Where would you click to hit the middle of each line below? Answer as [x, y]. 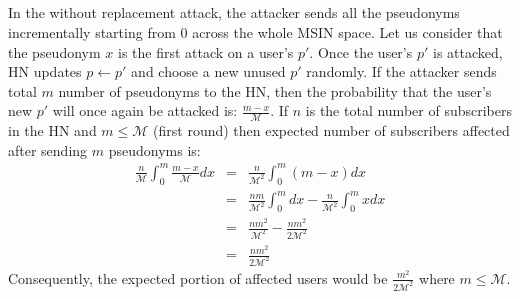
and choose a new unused [208, 71]
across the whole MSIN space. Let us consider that [347, 31]
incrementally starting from [92, 31]
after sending [48, 149]
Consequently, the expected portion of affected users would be [198, 277]
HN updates [45, 71]
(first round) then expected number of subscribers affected [331, 130]
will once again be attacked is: [145, 110]
